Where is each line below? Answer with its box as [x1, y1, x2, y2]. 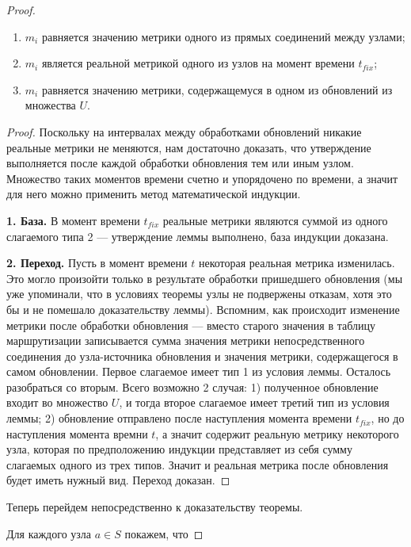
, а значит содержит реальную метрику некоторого [155, 425, 399, 442]
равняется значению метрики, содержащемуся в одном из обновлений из [41, 81, 393, 98]
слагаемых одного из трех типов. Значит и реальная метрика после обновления [6, 456, 389, 472]
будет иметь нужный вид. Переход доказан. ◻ [6, 472, 230, 488]
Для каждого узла [6, 525, 92, 541]
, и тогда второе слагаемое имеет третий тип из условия [119, 394, 390, 411]
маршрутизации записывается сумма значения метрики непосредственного [6, 332, 365, 349]
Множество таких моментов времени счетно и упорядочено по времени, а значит [6, 170, 398, 186]
